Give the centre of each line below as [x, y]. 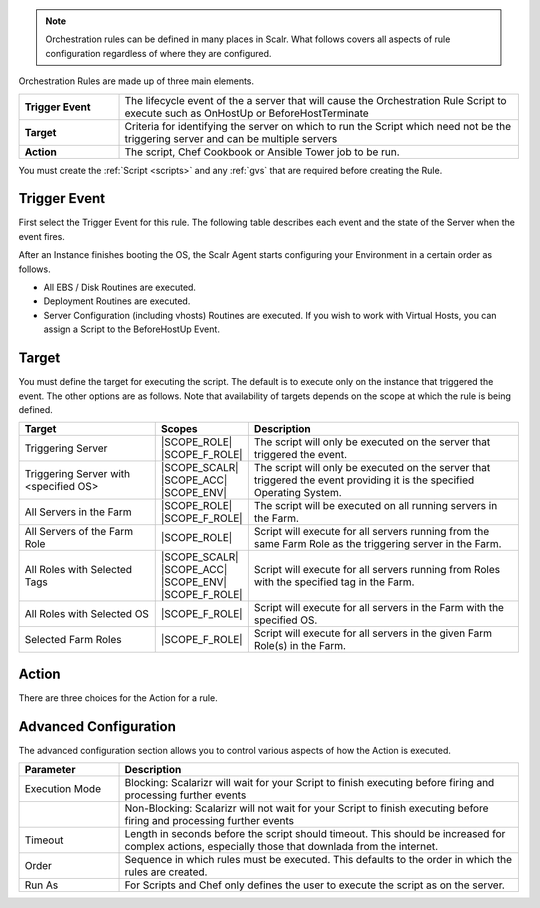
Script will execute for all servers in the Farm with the [379, 608]
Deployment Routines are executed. [117, 301]
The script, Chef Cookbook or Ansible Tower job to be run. [262, 152]
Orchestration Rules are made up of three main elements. [136, 81]
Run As [41, 885]
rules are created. [166, 872]
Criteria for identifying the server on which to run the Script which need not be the [318, 126]
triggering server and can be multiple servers [231, 138]
